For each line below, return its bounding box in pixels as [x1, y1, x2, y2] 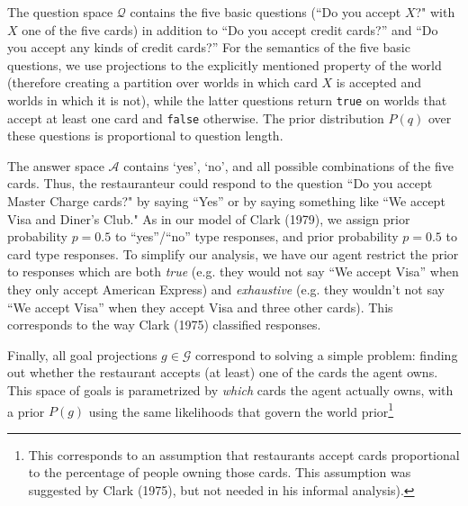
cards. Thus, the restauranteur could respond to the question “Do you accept [7, 174, 433, 193]
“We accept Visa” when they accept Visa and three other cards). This [7, 297, 393, 316]
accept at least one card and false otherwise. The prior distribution [7, 108, 384, 127]
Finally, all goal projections [7, 345, 157, 364]
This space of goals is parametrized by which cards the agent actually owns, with [7, 381, 454, 399]
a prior [7, 402, 45, 420]
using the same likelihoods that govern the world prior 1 [88, 399, 394, 420]
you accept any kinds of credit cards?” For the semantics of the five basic [7, 38, 410, 57]
